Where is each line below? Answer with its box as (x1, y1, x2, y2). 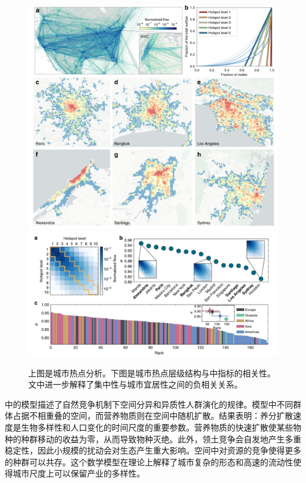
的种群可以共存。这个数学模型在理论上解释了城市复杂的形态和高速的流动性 (5, 455, 293, 468)
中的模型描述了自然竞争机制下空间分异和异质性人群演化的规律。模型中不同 (5, 398, 293, 410)
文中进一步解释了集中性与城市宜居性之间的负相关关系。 (28, 378, 242, 391)
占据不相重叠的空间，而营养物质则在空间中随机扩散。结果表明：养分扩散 (12, 409, 293, 422)
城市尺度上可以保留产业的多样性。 (12, 467, 145, 479)
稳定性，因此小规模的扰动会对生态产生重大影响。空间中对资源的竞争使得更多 (5, 444, 301, 456)
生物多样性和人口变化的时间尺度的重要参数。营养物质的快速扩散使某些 (21, 421, 293, 434)
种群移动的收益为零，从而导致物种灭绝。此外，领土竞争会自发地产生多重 (21, 432, 301, 445)
